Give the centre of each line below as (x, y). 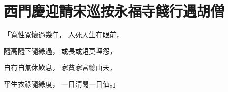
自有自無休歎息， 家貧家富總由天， (60, 67)
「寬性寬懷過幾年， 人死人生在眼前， (64, 34)
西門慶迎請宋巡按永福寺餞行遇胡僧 (114, 11)
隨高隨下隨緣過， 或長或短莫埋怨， (60, 51)
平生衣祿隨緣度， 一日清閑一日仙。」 (62, 83)
